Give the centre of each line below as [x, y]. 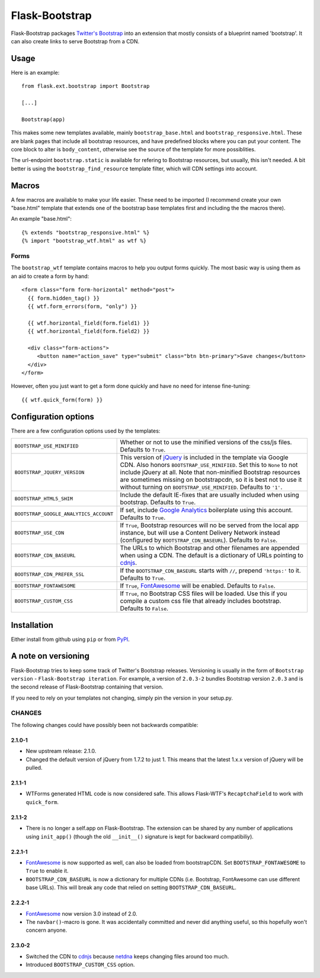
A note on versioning [50, 656]
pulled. [34, 768]
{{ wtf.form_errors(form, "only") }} [82, 306]
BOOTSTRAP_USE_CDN [39, 533]
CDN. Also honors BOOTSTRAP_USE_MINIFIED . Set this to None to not [209, 465]
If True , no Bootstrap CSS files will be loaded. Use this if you [204, 593]
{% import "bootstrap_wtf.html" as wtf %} [84, 241]
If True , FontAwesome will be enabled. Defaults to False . [198, 586]
